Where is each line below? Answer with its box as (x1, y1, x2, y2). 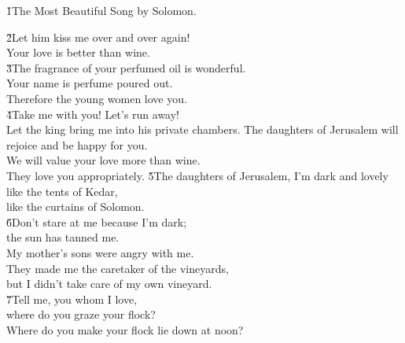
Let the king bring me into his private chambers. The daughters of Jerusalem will (6, 121, 399, 138)
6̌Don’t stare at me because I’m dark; (6, 213, 187, 230)
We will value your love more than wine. (6, 152, 201, 168)
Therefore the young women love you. (6, 90, 187, 106)
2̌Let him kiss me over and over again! (6, 28, 190, 45)
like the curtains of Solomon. (6, 198, 145, 215)
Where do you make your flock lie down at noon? (6, 321, 244, 337)
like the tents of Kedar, (6, 183, 118, 199)
